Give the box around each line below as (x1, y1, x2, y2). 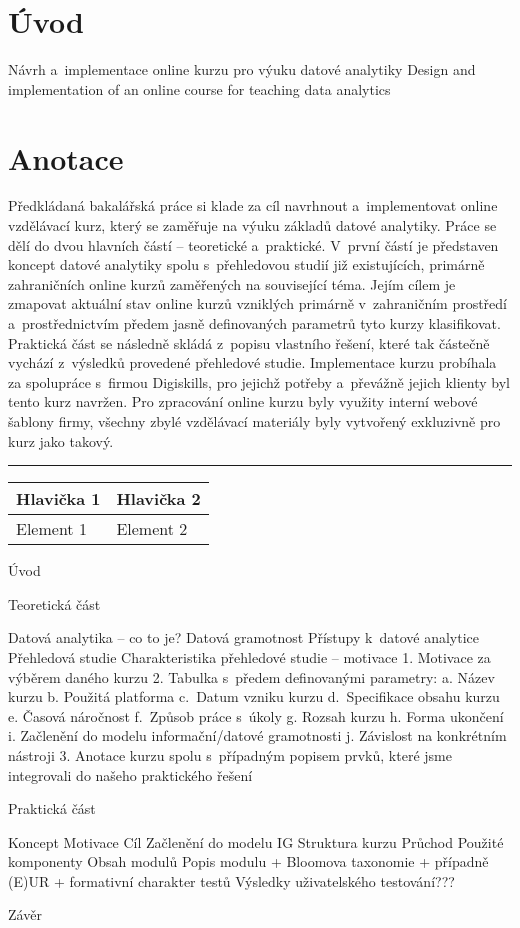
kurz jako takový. (8, 430, 114, 451)
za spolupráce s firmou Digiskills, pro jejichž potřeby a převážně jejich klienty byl (8, 371, 510, 392)
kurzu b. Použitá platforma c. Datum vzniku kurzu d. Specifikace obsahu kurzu (8, 686, 500, 707)
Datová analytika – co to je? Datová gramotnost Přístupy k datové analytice (8, 627, 479, 648)
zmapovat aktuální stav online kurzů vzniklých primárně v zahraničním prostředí (8, 293, 507, 314)
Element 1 (16, 517, 87, 541)
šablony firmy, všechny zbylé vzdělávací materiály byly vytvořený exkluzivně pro (8, 410, 501, 431)
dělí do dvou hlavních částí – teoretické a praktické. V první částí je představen (8, 234, 499, 255)
